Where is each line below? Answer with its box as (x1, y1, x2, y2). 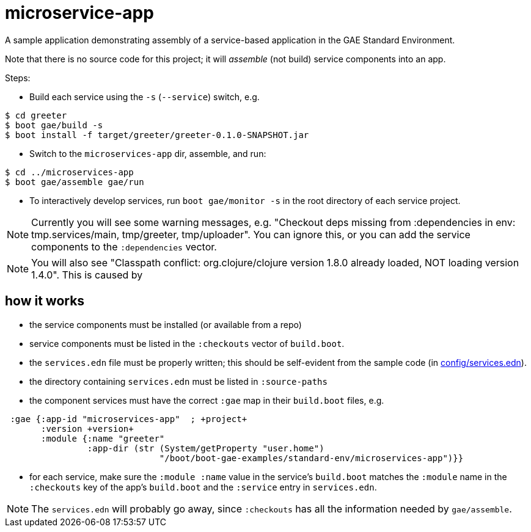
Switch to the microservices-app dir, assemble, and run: (29, 148, 266, 159)
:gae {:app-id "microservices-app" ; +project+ (10, 414, 247, 424)
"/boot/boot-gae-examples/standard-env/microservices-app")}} (159, 453, 464, 463)
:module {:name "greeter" (41, 433, 165, 443)
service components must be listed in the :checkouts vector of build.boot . (29, 338, 345, 349)
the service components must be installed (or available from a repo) (29, 319, 302, 330)
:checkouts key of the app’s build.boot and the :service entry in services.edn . (29, 481, 377, 492)
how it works (5, 293, 85, 309)
